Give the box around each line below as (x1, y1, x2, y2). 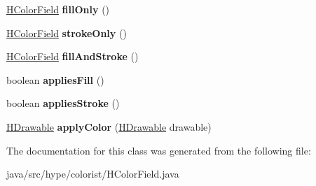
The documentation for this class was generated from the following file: (6, 143, 311, 157)
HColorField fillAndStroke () (6, 49, 139, 64)
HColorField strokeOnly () (6, 25, 127, 40)
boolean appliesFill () (6, 72, 104, 87)
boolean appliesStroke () (6, 96, 120, 110)
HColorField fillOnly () (6, 2, 110, 16)
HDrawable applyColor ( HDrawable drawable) (6, 119, 212, 134)
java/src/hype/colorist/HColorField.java (6, 166, 179, 181)
